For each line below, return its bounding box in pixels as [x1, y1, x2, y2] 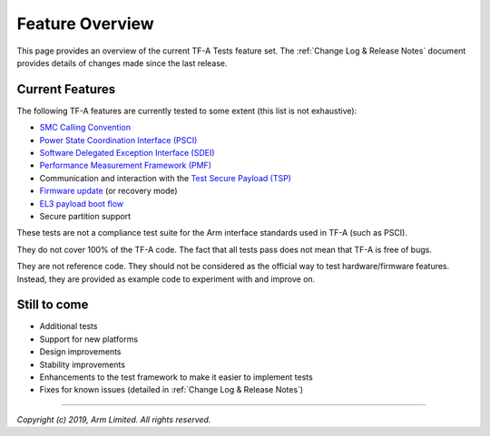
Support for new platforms [39, 334, 139, 344]
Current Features [16, 82, 116, 97]
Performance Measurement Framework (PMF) [39, 160, 212, 171]
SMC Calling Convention [39, 122, 132, 133]
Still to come [16, 297, 89, 313]
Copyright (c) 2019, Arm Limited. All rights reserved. [16, 413, 211, 425]
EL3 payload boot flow [39, 198, 124, 208]
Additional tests [39, 321, 98, 332]
